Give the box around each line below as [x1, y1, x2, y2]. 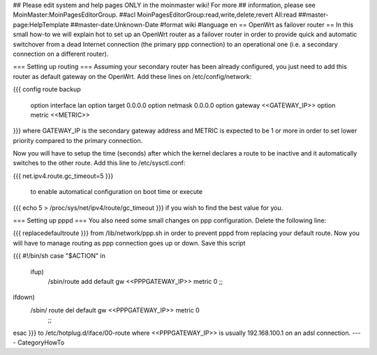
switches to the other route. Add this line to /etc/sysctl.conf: [13, 159, 186, 167]
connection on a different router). [13, 50, 109, 58]
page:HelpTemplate [13, 20, 69, 29]
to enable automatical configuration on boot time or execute [30, 188, 202, 196]
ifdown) [13, 293, 35, 301]
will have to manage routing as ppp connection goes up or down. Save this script [13, 239, 246, 247]
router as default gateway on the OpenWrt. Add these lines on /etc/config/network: [13, 72, 252, 80]
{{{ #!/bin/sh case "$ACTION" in [13, 252, 106, 260]
